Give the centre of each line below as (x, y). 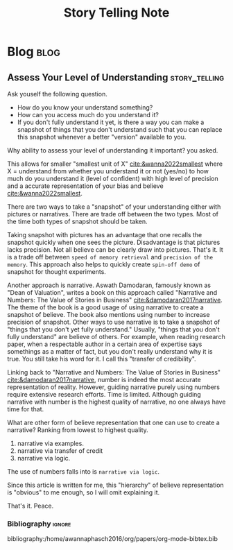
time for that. (26, 409)
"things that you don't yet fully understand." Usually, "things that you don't (113, 329)
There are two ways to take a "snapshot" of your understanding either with (114, 207)
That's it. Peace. (31, 506)
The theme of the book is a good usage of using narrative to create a (106, 307)
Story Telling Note (116, 13)
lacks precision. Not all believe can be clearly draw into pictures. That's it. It (115, 250)
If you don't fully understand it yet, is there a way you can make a (111, 122)
